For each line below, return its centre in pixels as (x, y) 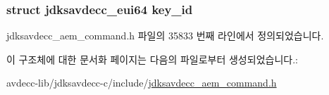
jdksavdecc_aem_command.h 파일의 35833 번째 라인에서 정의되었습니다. (165, 36)
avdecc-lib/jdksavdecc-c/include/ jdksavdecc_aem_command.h (142, 83)
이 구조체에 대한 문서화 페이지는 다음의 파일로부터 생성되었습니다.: (152, 59)
